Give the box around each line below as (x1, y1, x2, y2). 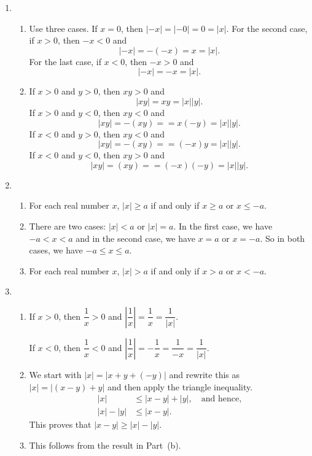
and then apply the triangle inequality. (107, 380, 253, 393)
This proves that (29, 418, 92, 431)
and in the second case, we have (76, 231, 195, 244)
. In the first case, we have (173, 219, 273, 232)
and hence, (201, 395, 242, 404)
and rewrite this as (169, 368, 240, 381)
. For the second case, (226, 21, 308, 34)
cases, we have (29, 244, 83, 257)
